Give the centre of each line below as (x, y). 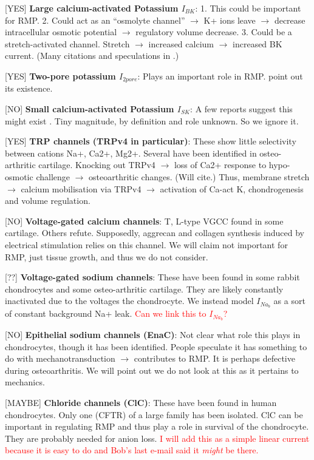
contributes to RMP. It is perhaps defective (214, 358)
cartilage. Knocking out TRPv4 (97, 165)
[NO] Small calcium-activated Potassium (90, 109)
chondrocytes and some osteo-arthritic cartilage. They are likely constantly (144, 289)
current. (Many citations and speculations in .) (92, 56)
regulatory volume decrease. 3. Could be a (214, 32)
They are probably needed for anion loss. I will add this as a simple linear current (157, 438)
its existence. (29, 88)
